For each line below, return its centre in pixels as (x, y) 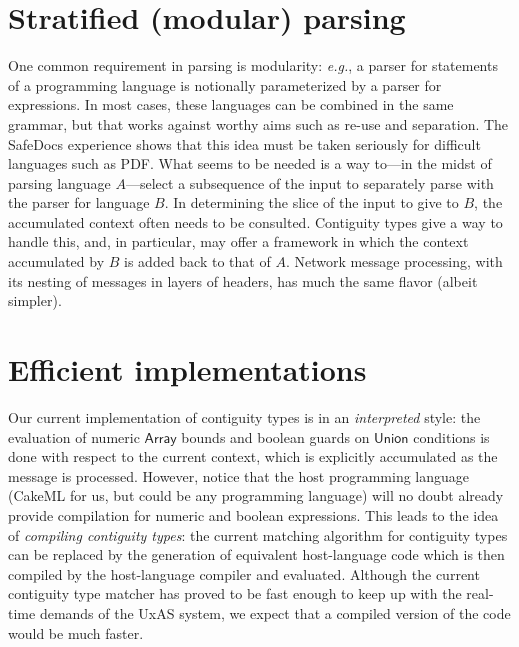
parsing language (59, 182)
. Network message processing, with (394, 261)
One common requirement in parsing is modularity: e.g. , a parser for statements (253, 65)
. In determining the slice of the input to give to (311, 202)
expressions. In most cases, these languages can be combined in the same (231, 104)
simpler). (35, 300)
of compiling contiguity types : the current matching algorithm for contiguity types (258, 534)
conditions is (451, 436)
